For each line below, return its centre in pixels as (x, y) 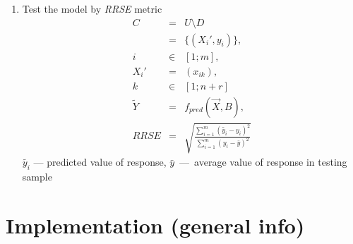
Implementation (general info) (155, 225)
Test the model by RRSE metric (92, 8)
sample (37, 177)
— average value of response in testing (263, 162)
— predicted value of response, (100, 162)
